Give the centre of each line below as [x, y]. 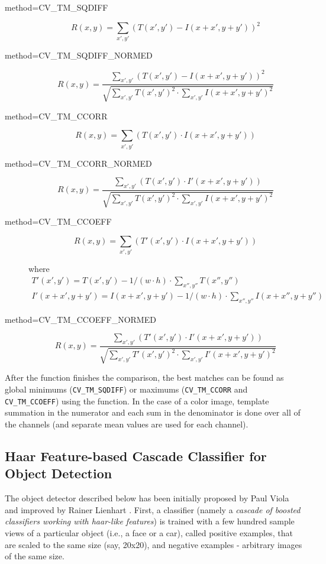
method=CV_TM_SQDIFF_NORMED [79, 55]
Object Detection [59, 473]
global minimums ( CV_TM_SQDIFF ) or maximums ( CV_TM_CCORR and [126, 389]
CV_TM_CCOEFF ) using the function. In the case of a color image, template [137, 401]
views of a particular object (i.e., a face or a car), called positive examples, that [149, 532]
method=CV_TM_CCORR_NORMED [78, 163]
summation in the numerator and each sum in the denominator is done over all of [153, 412]
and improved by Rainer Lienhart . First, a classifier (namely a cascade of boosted [153, 509]
